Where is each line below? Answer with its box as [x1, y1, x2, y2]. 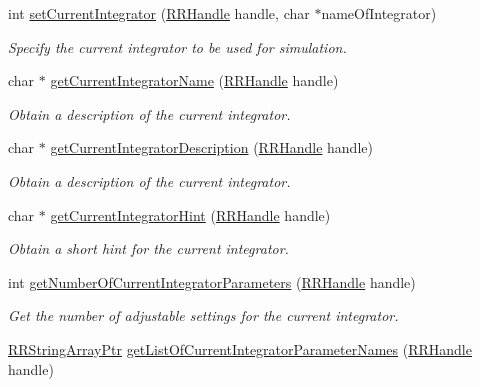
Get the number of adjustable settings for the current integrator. [8, 305, 399, 326]
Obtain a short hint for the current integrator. [8, 238, 289, 259]
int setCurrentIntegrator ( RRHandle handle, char [8, 3, 310, 23]
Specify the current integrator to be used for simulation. [8, 36, 347, 57]
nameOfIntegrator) [321, 3, 437, 23]
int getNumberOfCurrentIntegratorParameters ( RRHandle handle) [8, 271, 416, 292]
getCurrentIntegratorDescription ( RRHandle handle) [50, 137, 373, 158]
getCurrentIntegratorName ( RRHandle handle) [50, 70, 339, 91]
